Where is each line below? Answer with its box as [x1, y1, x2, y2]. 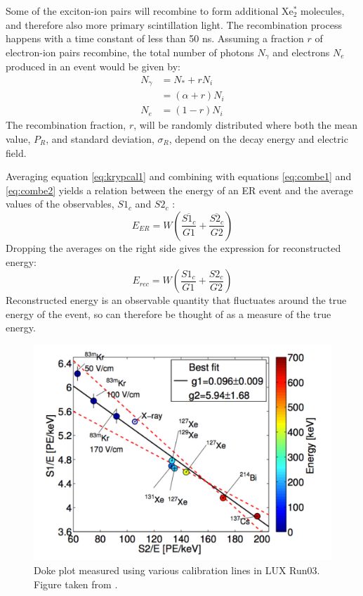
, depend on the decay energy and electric [169, 131, 348, 146]
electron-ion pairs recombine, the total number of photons [6, 44, 254, 59]
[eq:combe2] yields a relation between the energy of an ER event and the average [6, 182, 353, 197]
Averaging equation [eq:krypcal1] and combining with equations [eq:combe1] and [6, 169, 352, 184]
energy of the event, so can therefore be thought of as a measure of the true [6, 306, 331, 321]
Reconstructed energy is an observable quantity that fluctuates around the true [6, 293, 347, 307]
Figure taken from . [34, 576, 118, 591]
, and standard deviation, [46, 131, 154, 146]
